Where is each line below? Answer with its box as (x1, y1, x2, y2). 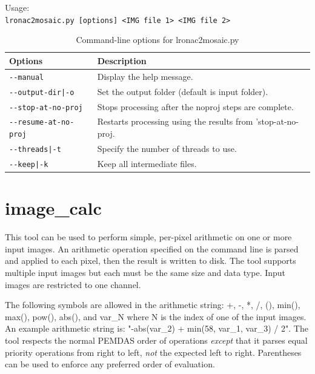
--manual (9, 73, 44, 82)
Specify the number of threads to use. (97, 142, 237, 154)
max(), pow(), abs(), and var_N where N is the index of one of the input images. (5, 310, 307, 323)
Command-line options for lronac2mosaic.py (76, 33, 239, 46)
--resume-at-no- (9, 118, 75, 127)
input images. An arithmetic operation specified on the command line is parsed (5, 242, 299, 255)
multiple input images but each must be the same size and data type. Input (5, 266, 286, 278)
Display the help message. (97, 70, 193, 82)
